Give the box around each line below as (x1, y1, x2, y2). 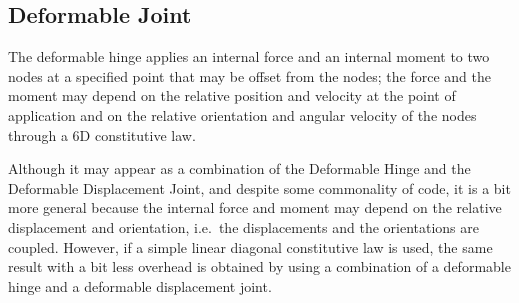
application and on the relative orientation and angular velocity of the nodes (8, 104, 477, 125)
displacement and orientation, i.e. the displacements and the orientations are (8, 216, 479, 237)
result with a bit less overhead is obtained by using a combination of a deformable (8, 256, 511, 277)
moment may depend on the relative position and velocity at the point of (8, 85, 456, 106)
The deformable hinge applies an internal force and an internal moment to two (8, 46, 490, 67)
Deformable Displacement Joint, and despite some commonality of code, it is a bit (8, 177, 511, 198)
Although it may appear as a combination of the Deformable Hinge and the (8, 158, 471, 179)
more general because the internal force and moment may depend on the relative (8, 197, 502, 218)
